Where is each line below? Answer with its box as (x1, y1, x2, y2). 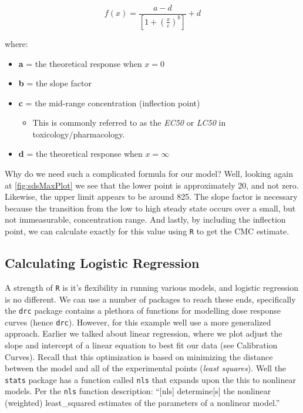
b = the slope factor (18, 77, 92, 89)
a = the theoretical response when (18, 57, 142, 69)
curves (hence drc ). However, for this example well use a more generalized (5, 315, 271, 328)
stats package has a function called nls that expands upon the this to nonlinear (5, 373, 296, 385)
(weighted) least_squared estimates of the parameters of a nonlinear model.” (5, 397, 280, 409)
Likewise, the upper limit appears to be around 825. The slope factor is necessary (5, 190, 298, 203)
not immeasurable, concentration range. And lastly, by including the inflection (5, 213, 286, 226)
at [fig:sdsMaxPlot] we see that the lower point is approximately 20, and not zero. (5, 179, 299, 191)
